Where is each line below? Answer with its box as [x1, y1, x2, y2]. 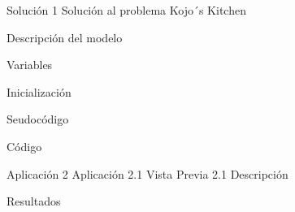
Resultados [7, 193, 61, 210]
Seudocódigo [7, 110, 69, 128]
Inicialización [7, 83, 72, 100]
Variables [7, 56, 53, 73]
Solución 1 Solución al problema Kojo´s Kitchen [7, 2, 246, 18]
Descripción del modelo [7, 28, 123, 45]
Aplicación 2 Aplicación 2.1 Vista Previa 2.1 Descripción [7, 165, 288, 182]
